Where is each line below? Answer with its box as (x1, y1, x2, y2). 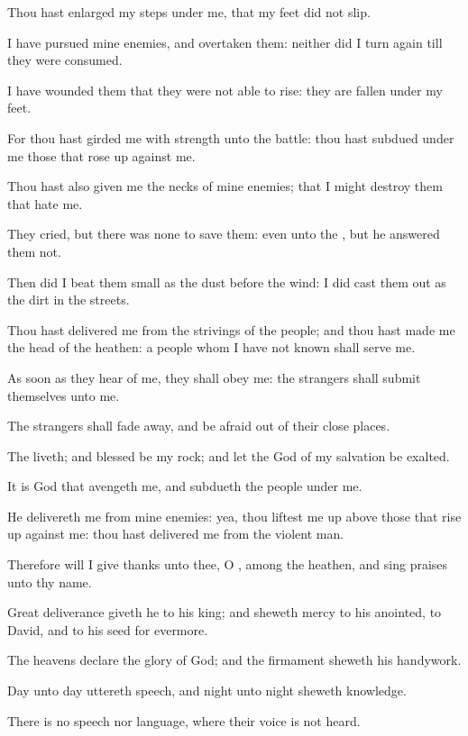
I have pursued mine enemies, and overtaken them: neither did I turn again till (7, 32, 443, 51)
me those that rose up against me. (7, 146, 196, 165)
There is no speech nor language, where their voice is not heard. (7, 711, 361, 730)
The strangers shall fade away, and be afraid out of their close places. (7, 416, 390, 435)
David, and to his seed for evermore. (7, 620, 208, 639)
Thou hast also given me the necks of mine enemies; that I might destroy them (7, 177, 443, 195)
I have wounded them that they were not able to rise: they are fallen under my (7, 80, 443, 99)
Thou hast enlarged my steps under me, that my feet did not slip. (7, 3, 371, 21)
